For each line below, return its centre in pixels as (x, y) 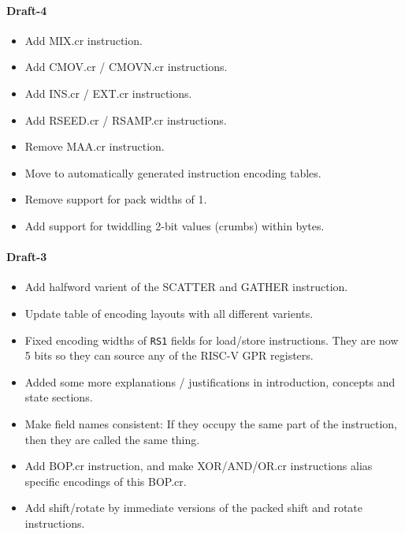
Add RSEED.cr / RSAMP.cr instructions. (126, 119)
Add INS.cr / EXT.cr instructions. (108, 93)
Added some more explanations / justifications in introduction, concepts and (210, 381)
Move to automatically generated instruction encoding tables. (173, 172)
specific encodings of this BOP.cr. (106, 481)
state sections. (59, 397)
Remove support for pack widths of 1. (116, 199)
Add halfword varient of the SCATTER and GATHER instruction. (186, 287)
